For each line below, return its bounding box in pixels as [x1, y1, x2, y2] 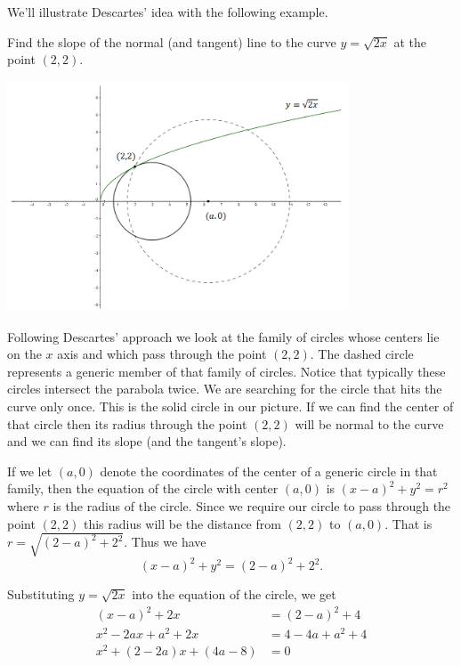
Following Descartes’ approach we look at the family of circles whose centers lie [7, 327, 440, 345]
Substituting [7, 585, 75, 604]
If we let [7, 461, 53, 480]
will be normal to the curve [295, 414, 444, 433]
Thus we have [131, 532, 206, 551]
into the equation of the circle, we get [132, 585, 336, 604]
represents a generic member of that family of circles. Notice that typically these [7, 361, 446, 380]
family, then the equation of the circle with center [7, 479, 279, 498]
